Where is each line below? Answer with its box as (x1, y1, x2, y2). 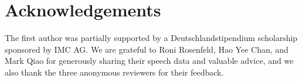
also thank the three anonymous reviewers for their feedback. (5, 66, 224, 78)
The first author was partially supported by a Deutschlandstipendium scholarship (5, 32, 298, 44)
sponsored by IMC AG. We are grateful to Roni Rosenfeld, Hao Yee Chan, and (5, 43, 289, 55)
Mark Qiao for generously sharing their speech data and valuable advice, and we (5, 54, 294, 67)
